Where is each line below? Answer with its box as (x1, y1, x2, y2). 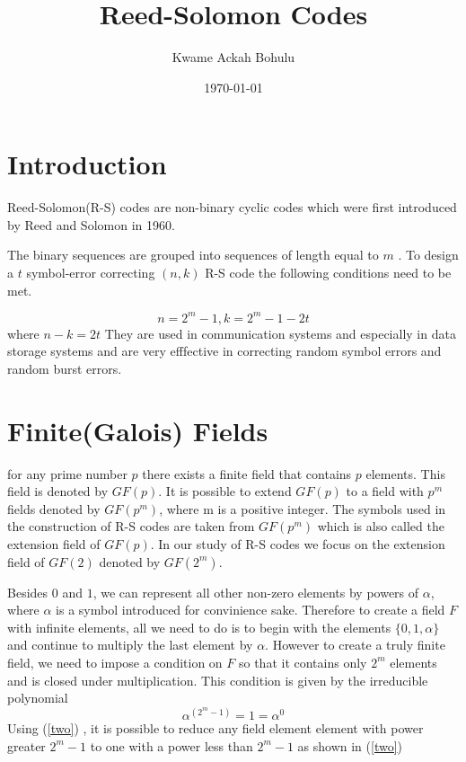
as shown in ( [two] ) (297, 736, 403, 755)
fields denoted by (7, 499, 101, 518)
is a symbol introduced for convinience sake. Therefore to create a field (56, 600, 445, 619)
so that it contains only (238, 652, 367, 671)
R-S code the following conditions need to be (205, 263, 452, 282)
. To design (398, 245, 459, 264)
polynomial (7, 688, 68, 707)
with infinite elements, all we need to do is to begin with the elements (7, 617, 391, 636)
